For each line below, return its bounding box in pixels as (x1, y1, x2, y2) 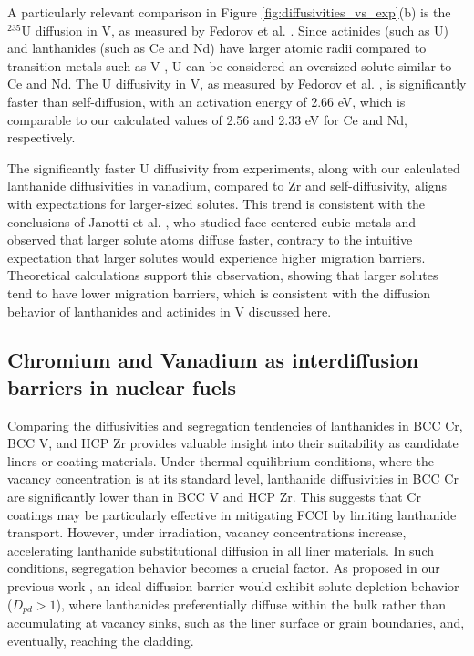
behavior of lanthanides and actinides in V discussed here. (7, 301, 332, 320)
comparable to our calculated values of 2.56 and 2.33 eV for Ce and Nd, (7, 109, 407, 129)
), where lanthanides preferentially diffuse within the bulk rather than (56, 594, 446, 613)
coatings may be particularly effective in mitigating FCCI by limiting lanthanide (7, 505, 457, 524)
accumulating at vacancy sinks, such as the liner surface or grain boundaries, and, (7, 613, 465, 632)
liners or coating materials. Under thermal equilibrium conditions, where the (7, 451, 434, 470)
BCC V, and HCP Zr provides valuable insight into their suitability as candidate (7, 433, 459, 453)
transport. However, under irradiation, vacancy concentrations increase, (7, 523, 407, 542)
